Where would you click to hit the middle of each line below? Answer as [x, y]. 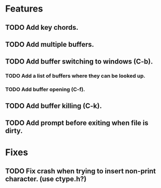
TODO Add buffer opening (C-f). [45, 90]
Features [24, 9]
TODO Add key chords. [42, 27]
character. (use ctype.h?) [46, 179]
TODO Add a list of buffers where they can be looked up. [75, 76]
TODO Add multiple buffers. [50, 44]
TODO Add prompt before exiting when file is [77, 123]
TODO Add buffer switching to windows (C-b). [79, 62]
